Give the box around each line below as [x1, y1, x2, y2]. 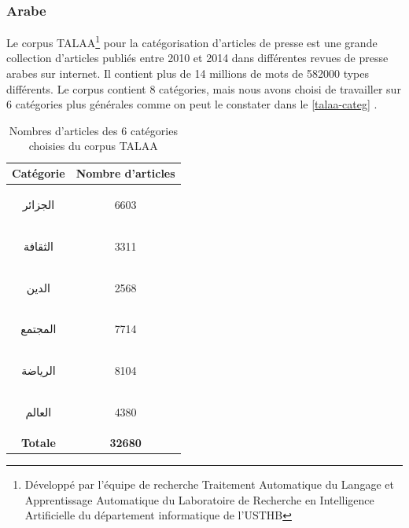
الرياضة [21, 362, 56, 379]
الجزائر [22, 196, 55, 212]
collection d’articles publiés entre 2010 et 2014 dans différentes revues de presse [6, 49, 389, 66]
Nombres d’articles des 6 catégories [9, 122, 178, 138]
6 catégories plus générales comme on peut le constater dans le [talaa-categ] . [6, 96, 378, 112]
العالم [25, 404, 52, 420]
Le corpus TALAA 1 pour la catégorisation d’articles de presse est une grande [6, 32, 378, 50]
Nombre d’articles [76, 165, 175, 181]
